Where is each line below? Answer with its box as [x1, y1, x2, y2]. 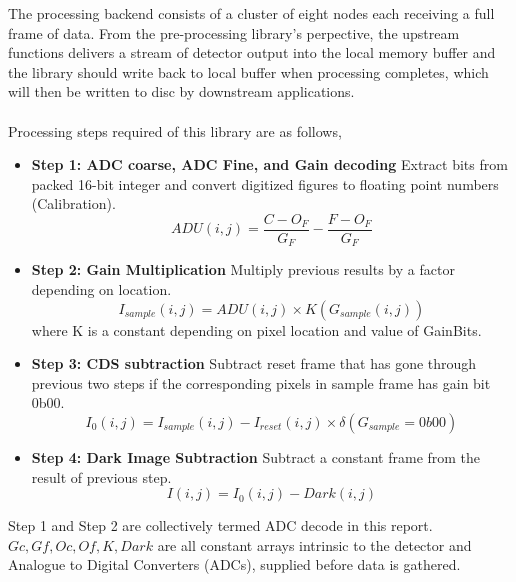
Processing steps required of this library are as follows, [8, 120, 342, 141]
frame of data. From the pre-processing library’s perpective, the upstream [8, 22, 460, 43]
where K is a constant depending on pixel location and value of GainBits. [31, 319, 482, 340]
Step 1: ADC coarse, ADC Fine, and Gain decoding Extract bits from [31, 154, 508, 175]
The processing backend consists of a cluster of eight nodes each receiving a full [8, 3, 495, 23]
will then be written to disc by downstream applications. [8, 81, 355, 102]
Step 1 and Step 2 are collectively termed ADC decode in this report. [8, 515, 433, 536]
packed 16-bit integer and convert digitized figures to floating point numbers [31, 173, 499, 194]
